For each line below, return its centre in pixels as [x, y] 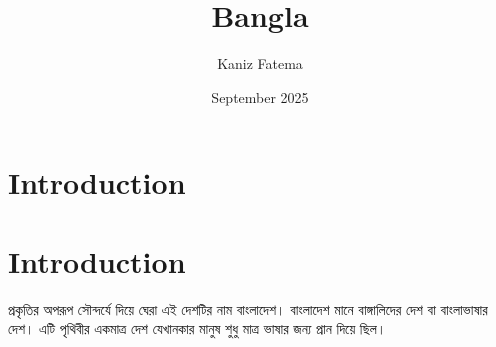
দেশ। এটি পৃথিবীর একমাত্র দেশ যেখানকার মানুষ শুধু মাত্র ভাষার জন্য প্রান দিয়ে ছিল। [197, 328]
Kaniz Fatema [260, 63]
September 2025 [260, 96]
